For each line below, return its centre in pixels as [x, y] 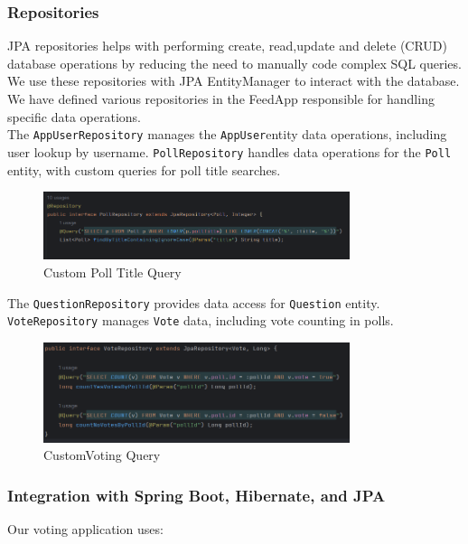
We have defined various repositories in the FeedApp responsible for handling [221, 98]
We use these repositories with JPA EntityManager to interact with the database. [234, 81]
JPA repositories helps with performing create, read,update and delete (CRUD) [227, 46]
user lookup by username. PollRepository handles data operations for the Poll [229, 151]
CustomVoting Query [102, 455]
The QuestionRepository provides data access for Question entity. [194, 302]
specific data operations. [74, 116]
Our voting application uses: [85, 529]
